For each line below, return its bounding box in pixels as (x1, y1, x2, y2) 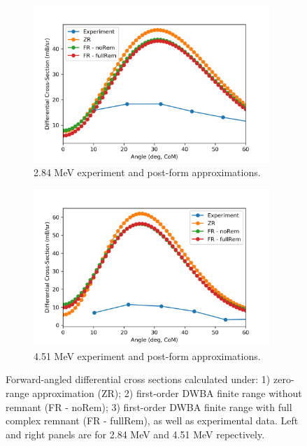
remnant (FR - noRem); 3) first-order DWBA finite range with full (6, 399, 292, 414)
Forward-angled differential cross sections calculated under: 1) (6, 372, 271, 387)
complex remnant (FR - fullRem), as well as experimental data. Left (6, 413, 299, 428)
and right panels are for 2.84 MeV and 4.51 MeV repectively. (6, 426, 265, 441)
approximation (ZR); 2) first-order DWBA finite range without (32, 386, 302, 400)
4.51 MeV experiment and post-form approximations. (34, 348, 261, 363)
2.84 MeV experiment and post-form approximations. (34, 165, 261, 180)
